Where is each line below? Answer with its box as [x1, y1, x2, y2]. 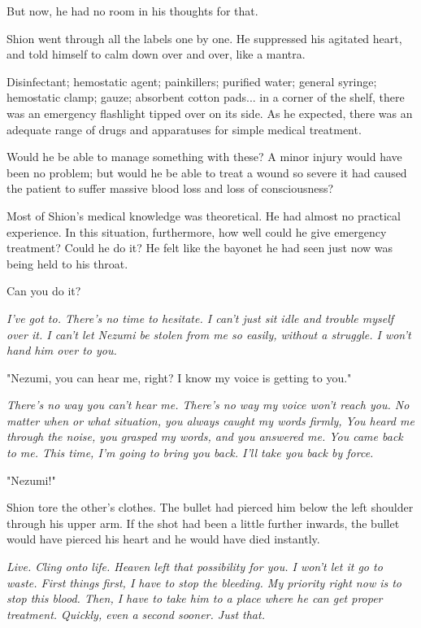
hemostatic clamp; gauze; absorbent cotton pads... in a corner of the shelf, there [7, 89, 405, 106]
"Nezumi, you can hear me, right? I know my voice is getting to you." [7, 369, 352, 386]
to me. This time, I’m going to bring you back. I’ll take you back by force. [7, 444, 374, 461]
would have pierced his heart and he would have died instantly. [7, 530, 320, 547]
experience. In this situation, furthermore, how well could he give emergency [7, 223, 387, 240]
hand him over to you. [7, 342, 117, 359]
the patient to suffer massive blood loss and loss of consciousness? [7, 180, 334, 197]
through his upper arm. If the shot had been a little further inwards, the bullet [7, 514, 400, 531]
